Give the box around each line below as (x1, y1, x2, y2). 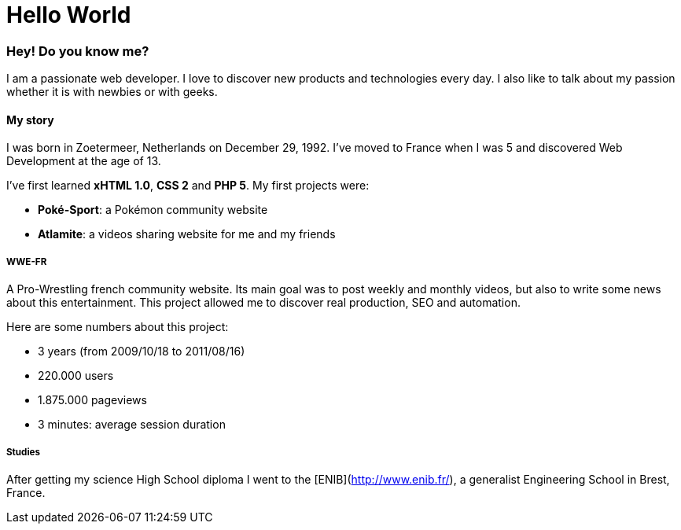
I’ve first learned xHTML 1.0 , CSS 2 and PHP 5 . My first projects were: (6, 179, 370, 193)
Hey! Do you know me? (6, 42, 149, 59)
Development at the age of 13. (6, 154, 161, 168)
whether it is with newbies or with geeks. (6, 85, 218, 99)
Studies (6, 446, 40, 458)
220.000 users (38, 369, 114, 383)
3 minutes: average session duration (38, 418, 226, 432)
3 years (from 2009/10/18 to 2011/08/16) (38, 344, 245, 359)
